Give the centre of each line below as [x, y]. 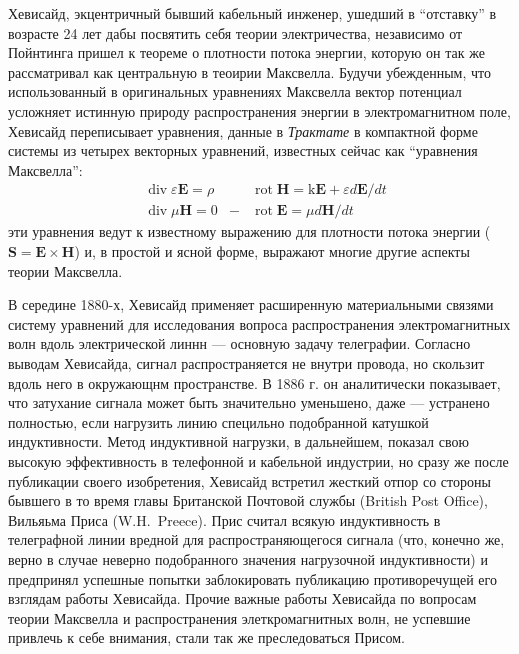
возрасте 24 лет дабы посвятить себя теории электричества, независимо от [235, 32]
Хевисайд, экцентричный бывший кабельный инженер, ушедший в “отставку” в [252, 13]
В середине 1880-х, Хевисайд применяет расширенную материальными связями [251, 304]
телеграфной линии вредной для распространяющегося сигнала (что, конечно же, [256, 539]
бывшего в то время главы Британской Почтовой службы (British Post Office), [248, 500]
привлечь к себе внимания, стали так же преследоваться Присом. [206, 637]
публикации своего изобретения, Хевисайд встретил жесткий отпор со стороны [249, 480]
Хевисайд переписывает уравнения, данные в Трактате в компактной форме [243, 130]
